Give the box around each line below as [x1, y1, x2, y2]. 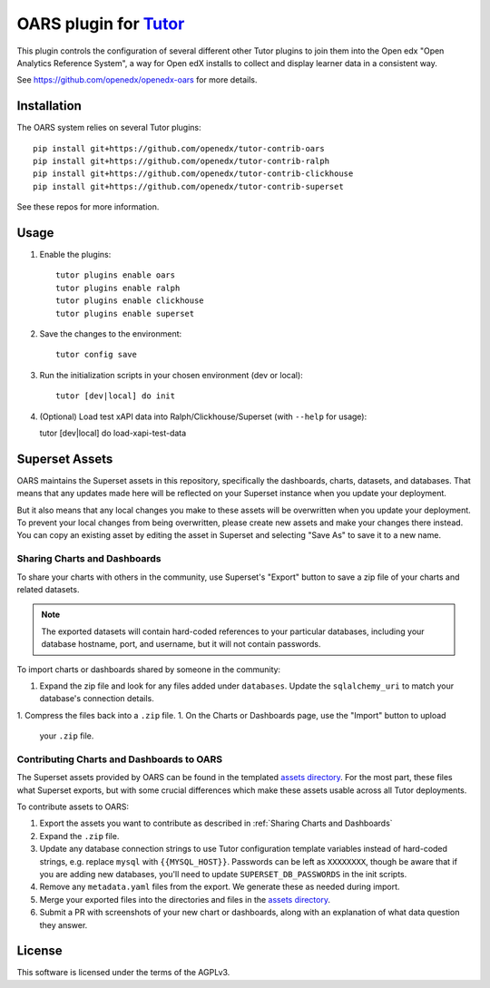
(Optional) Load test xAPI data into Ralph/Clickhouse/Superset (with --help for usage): [39, 411, 367, 422]
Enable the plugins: [39, 249, 112, 260]
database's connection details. [39, 693, 154, 704]
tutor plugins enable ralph [55, 282, 181, 293]
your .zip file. [39, 730, 94, 741]
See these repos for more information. [16, 201, 160, 212]
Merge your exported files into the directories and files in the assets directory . [39, 894, 331, 905]
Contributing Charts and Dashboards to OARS [16, 753, 222, 766]
